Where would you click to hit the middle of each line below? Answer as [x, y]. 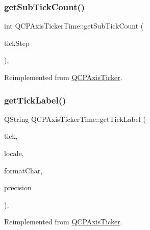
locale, [14, 153]
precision [18, 187]
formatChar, [23, 170]
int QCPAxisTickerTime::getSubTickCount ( [74, 26]
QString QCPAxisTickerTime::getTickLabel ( [75, 119]
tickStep [17, 43]
